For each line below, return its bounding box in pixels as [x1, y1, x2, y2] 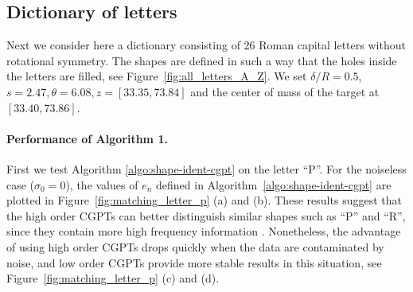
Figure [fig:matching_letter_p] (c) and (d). [6, 270, 220, 286]
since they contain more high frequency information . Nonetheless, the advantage [6, 223, 401, 239]
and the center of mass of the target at [190, 83, 380, 99]
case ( [6, 176, 35, 193]
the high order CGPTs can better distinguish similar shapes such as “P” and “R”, [6, 207, 406, 224]
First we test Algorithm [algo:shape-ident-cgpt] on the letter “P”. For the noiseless [6, 160, 407, 177]
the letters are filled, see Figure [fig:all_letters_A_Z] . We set [6, 68, 307, 84]
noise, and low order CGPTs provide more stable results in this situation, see [6, 254, 382, 271]
